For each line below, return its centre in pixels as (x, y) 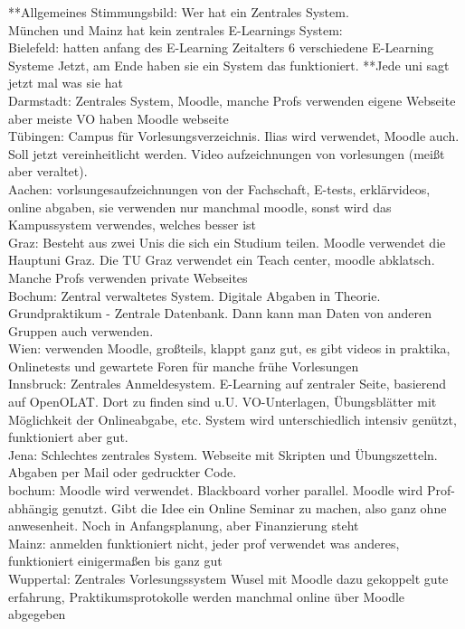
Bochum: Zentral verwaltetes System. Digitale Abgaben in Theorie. (195, 295)
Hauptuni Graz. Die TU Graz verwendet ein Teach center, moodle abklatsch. (222, 260)
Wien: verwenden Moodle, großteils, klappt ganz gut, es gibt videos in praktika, (229, 348)
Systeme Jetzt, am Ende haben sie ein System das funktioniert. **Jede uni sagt (229, 65)
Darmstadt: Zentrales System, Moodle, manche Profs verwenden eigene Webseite (232, 100)
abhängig (33, 507)
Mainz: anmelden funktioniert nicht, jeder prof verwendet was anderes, (204, 543)
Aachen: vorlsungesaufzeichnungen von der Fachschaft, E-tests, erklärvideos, (219, 188)
